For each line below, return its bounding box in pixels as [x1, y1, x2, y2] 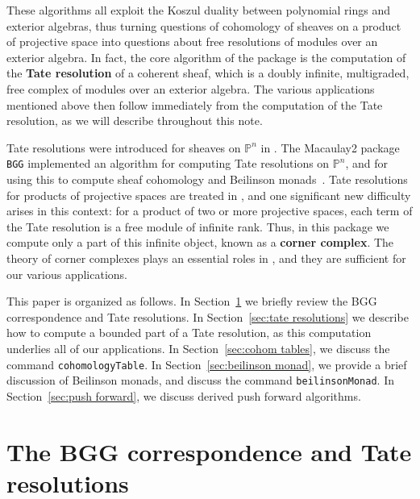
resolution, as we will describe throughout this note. [6, 112, 263, 129]
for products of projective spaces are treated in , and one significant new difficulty [6, 186, 411, 203]
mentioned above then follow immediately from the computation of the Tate [6, 96, 383, 113]
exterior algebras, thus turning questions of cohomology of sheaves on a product [6, 17, 401, 34]
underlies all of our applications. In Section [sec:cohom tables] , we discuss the [6, 339, 390, 356]
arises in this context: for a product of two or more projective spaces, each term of [6, 202, 413, 219]
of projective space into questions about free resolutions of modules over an [6, 33, 378, 50]
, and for [345, 155, 389, 172]
